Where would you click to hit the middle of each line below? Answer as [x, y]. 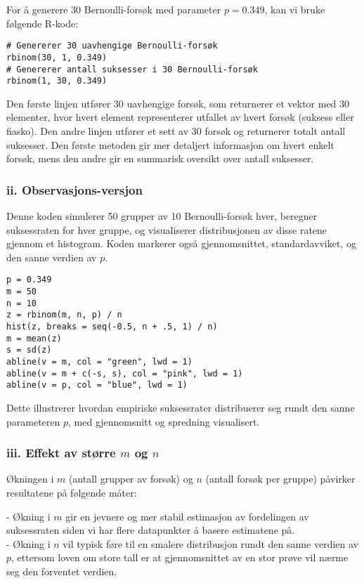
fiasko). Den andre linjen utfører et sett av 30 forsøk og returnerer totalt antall [176, 131]
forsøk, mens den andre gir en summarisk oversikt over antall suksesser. [160, 158]
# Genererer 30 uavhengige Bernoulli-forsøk [112, 46]
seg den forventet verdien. [62, 571]
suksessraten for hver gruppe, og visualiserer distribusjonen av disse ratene [167, 229]
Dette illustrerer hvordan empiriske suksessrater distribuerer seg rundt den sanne [181, 407]
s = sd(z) [29, 350]
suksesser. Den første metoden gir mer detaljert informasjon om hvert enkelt [170, 144]
